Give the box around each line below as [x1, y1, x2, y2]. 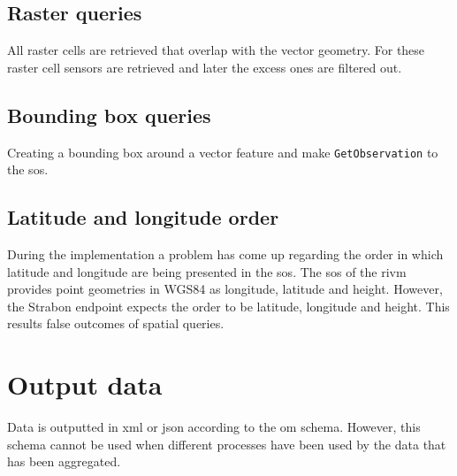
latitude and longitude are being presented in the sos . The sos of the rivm [7, 262, 407, 280]
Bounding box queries [7, 101, 211, 128]
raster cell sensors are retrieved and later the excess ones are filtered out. [7, 58, 402, 76]
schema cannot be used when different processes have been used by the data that [7, 434, 446, 453]
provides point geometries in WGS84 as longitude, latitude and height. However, [7, 280, 443, 298]
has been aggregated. [7, 452, 121, 471]
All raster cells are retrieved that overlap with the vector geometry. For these [7, 41, 425, 59]
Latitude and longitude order [7, 203, 279, 231]
